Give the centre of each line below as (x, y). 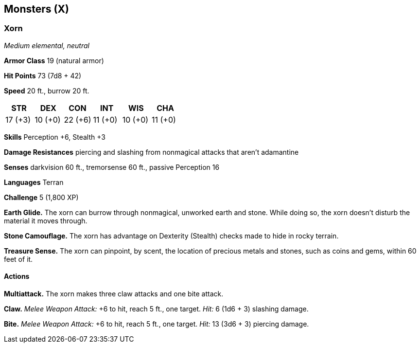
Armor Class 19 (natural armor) (54, 60)
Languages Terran (34, 182)
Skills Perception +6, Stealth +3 (55, 137)
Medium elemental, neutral (47, 45)
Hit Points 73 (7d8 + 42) (43, 75)
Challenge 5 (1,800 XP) (41, 197)
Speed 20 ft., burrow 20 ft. (47, 91)
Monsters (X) (36, 9)
